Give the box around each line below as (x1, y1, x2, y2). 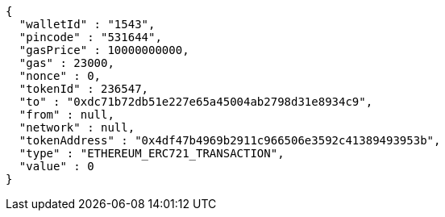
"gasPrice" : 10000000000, (19, 44, 189, 56)
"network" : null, (19, 121, 135, 134)
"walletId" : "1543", (19, 18, 156, 31)
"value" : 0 (19, 160, 94, 173)
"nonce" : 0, (19, 69, 102, 82)
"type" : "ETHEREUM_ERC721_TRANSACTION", (19, 147, 285, 160)
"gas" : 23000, (19, 56, 114, 69)
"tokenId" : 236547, (19, 82, 149, 95)
